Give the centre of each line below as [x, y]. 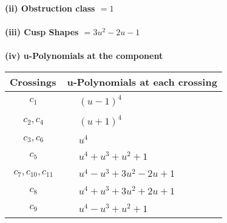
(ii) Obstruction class [50, 8]
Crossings [33, 81]
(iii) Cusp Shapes [42, 32]
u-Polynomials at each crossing [142, 81]
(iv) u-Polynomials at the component [84, 56]
